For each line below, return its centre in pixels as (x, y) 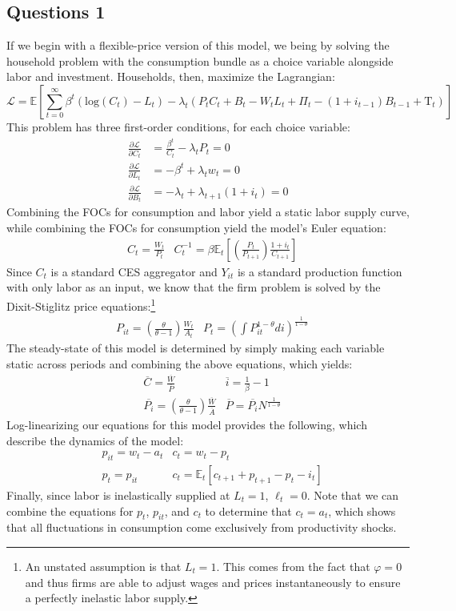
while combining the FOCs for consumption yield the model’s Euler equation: (196, 228)
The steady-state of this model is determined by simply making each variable (196, 347)
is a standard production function (320, 271)
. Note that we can (353, 495)
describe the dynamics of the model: (95, 440)
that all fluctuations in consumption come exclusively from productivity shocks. (202, 527)
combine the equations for (70, 511)
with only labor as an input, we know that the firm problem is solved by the (194, 287)
